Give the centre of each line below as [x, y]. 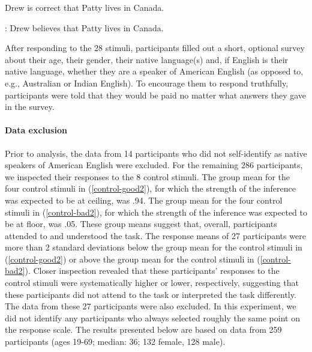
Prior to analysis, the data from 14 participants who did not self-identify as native [156, 153]
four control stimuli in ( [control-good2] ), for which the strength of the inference [150, 188]
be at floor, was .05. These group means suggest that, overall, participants [141, 224]
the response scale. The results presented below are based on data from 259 [143, 329]
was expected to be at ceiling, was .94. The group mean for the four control [144, 200]
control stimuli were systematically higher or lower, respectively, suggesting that [152, 283]
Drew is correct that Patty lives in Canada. [85, 7]
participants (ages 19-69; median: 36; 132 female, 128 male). [115, 341]
